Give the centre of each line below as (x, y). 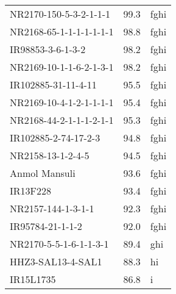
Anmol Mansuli (43, 173)
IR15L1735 (33, 279)
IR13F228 (31, 191)
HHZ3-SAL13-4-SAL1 (56, 261)
